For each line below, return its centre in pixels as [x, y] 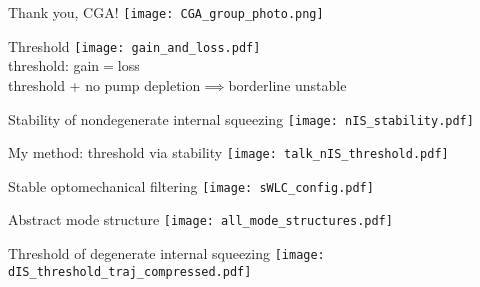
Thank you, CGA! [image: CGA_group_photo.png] [166, 12]
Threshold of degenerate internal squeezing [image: [166, 253]
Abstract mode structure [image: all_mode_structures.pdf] [200, 219]
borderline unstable [287, 84]
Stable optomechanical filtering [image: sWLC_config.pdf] [191, 185]
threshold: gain [54, 65]
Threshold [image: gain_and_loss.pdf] [134, 45]
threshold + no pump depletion [104, 84]
